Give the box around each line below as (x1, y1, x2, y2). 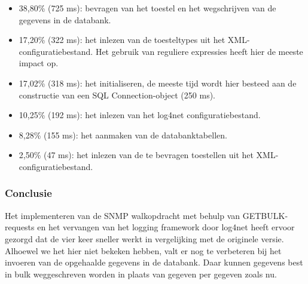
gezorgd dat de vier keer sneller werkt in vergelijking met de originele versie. (5, 232, 284, 245)
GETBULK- (242, 209, 288, 221)
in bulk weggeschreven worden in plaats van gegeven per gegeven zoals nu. (5, 267, 277, 280)
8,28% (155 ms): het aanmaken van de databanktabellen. (19, 128, 227, 141)
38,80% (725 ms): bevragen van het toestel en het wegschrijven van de (19, 2, 276, 14)
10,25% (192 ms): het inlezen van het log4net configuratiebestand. (19, 109, 261, 121)
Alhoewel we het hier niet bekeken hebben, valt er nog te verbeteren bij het (5, 244, 282, 257)
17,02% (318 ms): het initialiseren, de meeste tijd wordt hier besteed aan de (19, 76, 297, 89)
